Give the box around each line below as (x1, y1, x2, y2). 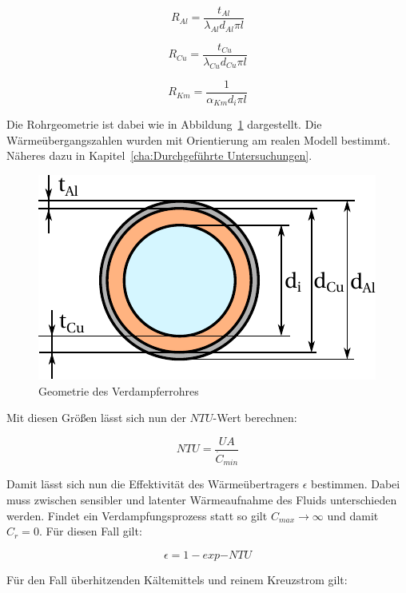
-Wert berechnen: (213, 409, 297, 426)
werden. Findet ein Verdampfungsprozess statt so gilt (6, 507, 268, 523)
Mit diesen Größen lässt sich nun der (6, 409, 186, 426)
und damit (327, 507, 379, 523)
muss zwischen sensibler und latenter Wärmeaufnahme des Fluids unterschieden (6, 491, 397, 507)
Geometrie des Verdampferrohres (38, 382, 199, 399)
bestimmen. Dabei (311, 476, 400, 492)
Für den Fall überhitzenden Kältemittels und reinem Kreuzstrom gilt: (6, 571, 348, 587)
